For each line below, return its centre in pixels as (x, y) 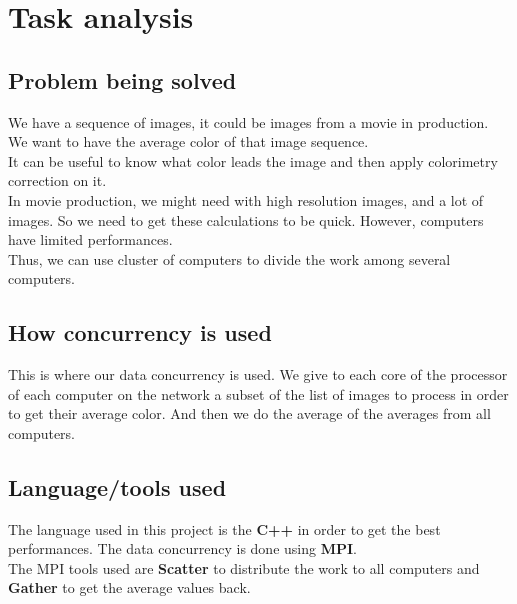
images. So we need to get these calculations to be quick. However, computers (246, 219)
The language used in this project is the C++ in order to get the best (224, 528)
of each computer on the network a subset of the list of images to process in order (258, 393)
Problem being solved (122, 79)
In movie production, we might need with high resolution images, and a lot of (246, 199)
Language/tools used (117, 486)
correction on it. (57, 180)
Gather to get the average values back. (129, 587)
